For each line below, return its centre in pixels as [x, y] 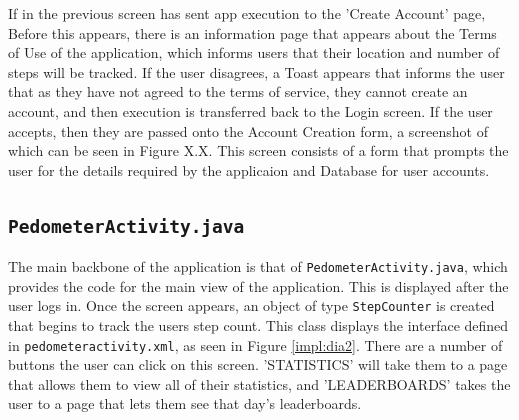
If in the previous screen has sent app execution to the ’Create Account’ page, [247, 13]
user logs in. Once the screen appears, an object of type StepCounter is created [251, 305]
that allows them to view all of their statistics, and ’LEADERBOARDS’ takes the [259, 383]
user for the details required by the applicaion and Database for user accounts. [249, 169]
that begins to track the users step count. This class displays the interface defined [258, 325]
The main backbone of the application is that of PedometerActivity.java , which [258, 266]
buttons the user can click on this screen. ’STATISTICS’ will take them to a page [258, 364]
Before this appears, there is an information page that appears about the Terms [252, 32]
